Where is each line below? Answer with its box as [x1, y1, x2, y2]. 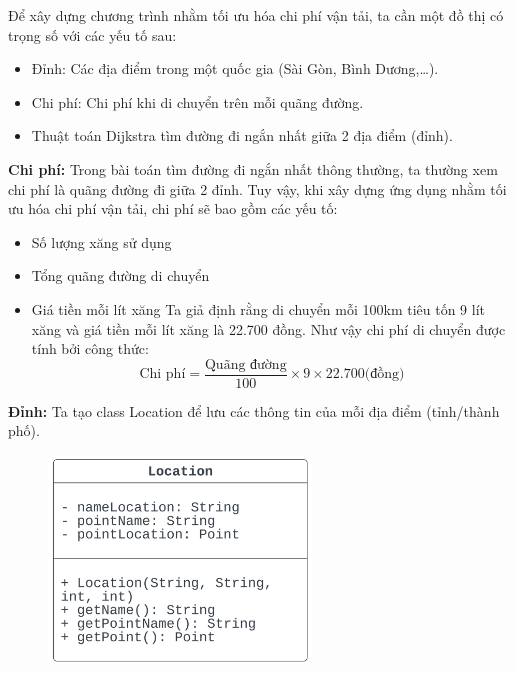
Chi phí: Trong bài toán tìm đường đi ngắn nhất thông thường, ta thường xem [8, 158, 498, 179]
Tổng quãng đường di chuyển [31, 265, 210, 286]
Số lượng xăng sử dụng [31, 231, 172, 252]
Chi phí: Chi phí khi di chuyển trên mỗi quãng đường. [31, 91, 364, 112]
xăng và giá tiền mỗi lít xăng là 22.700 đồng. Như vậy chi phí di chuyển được [31, 318, 506, 339]
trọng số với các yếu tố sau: [8, 24, 177, 45]
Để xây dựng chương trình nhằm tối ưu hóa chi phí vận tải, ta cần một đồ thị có [8, 5, 504, 25]
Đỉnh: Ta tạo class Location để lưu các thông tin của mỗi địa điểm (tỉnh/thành [8, 400, 500, 421]
